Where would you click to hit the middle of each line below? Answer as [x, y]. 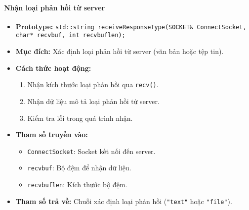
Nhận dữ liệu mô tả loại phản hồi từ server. [93, 101]
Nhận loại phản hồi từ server [55, 7]
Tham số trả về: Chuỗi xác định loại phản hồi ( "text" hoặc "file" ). [124, 201]
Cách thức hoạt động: [53, 68]
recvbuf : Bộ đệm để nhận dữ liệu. [79, 168]
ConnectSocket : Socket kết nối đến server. [91, 151]
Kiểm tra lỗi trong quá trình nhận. [80, 118]
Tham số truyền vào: [52, 134]
